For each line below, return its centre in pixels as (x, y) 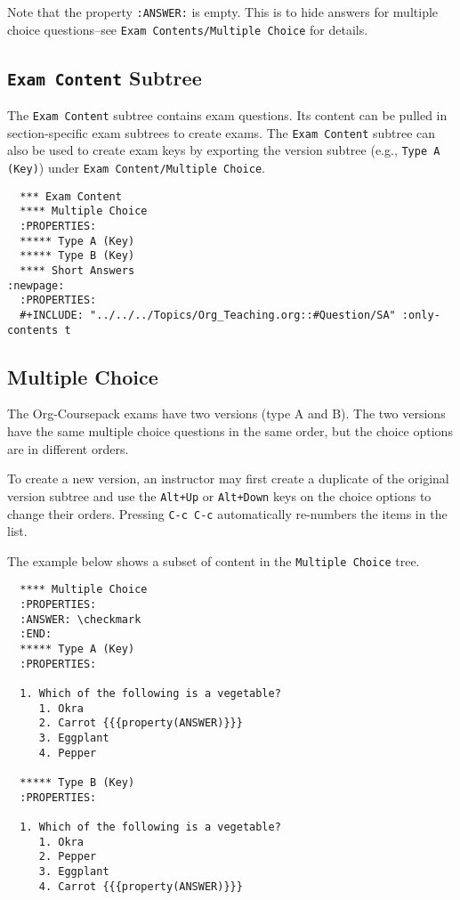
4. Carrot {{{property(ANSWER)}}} (141, 886)
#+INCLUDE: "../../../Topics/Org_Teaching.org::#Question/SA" (208, 315)
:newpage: (36, 285)
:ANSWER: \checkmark (81, 619)
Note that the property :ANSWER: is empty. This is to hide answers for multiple (223, 12)
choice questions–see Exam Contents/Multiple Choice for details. (188, 29)
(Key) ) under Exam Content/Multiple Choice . (136, 168)
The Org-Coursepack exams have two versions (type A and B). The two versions (226, 414)
